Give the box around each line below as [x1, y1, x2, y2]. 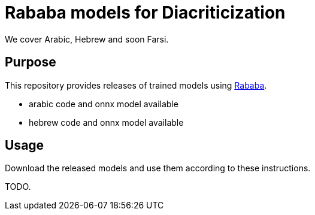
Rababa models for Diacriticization [5, 2, 286, 23]
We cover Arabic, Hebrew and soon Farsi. [5, 34, 169, 44]
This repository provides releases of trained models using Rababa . [5, 80, 267, 90]
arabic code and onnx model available [29, 98, 178, 109]
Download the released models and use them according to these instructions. [5, 163, 311, 174]
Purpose [5, 54, 56, 70]
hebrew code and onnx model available [29, 117, 184, 128]
